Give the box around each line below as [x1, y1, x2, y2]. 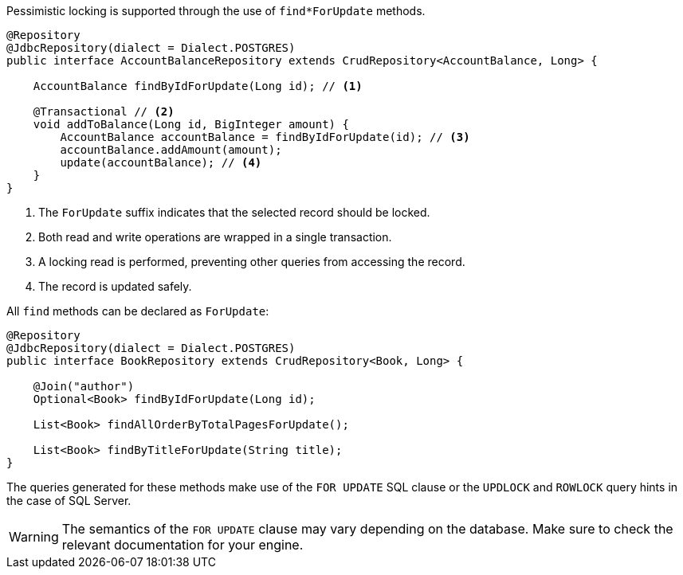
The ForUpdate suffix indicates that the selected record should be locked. [38, 205, 430, 219]
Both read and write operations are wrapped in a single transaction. [38, 230, 392, 244]
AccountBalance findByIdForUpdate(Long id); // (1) [33, 80, 363, 92]
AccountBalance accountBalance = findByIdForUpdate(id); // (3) [60, 131, 470, 143]
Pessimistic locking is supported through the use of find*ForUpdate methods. [6, 4, 426, 18]
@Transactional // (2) [33, 105, 175, 118]
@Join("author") [33, 380, 135, 393]
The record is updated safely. [38, 280, 192, 293]
